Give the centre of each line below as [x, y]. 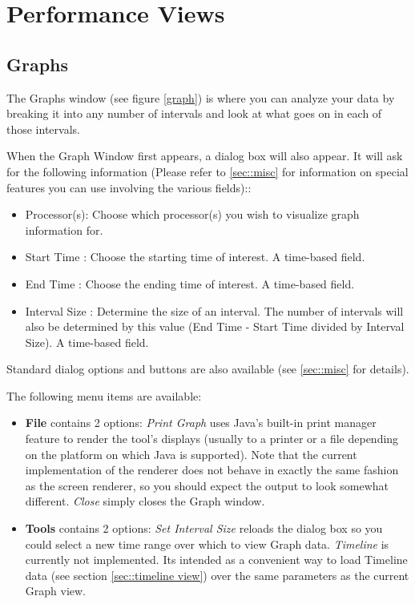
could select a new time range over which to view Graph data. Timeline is [207, 544]
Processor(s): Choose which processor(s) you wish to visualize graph [192, 214]
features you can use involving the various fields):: [129, 187]
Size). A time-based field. [87, 342]
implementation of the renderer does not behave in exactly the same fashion [212, 470]
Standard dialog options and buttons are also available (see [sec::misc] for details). [208, 369]
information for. [64, 230]
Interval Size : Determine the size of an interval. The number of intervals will [214, 310]
